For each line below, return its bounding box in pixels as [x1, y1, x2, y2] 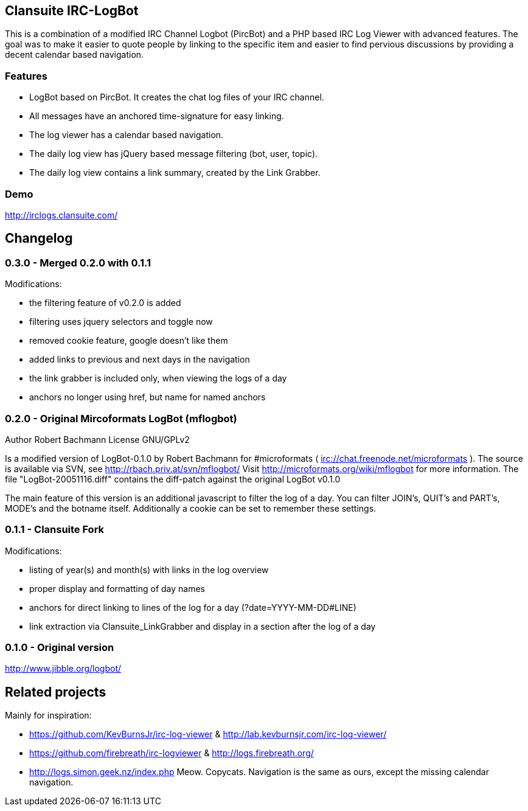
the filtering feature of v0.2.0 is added [29, 298, 181, 308]
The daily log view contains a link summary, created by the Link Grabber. [29, 167, 321, 178]
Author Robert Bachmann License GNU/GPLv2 [5, 434, 190, 445]
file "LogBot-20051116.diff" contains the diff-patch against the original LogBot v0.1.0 [5, 473, 341, 484]
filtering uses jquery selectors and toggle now [29, 316, 213, 327]
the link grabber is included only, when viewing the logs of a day [29, 373, 287, 384]
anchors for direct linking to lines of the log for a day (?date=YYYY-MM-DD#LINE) [29, 602, 356, 613]
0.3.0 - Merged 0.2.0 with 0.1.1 [5, 256, 151, 269]
